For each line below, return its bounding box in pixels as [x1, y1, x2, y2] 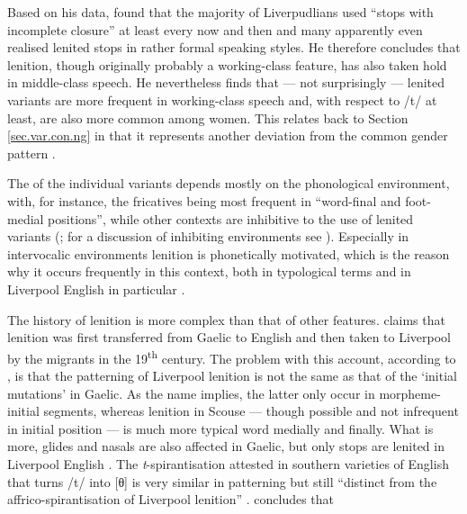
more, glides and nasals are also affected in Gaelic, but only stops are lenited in [7, 437, 445, 455]
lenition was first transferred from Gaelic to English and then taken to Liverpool [7, 328, 452, 347]
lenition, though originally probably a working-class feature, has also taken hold [7, 55, 447, 74]
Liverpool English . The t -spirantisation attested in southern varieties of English [7, 454, 449, 473]
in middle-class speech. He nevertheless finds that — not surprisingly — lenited [7, 73, 445, 92]
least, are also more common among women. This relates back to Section [7, 108, 409, 127]
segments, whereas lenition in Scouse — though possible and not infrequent [43, 401, 459, 420]
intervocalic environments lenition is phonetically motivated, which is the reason [7, 244, 450, 263]
